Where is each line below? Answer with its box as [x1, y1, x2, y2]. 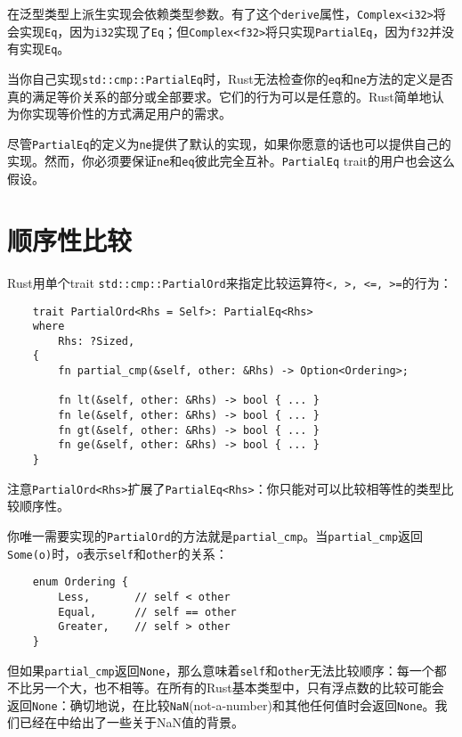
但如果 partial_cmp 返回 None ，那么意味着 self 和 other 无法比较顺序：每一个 [7, 660, 434, 679]
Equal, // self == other [58, 605, 237, 618]
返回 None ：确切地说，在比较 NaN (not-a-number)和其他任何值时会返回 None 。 [7, 695, 435, 714]
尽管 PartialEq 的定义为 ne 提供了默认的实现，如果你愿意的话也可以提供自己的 [7, 134, 451, 152]
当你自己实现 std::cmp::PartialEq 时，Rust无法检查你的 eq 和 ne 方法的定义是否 [7, 69, 454, 87]
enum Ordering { [32, 576, 129, 589]
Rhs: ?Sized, [58, 334, 135, 348]
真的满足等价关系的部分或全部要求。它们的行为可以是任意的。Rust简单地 [7, 86, 432, 105]
